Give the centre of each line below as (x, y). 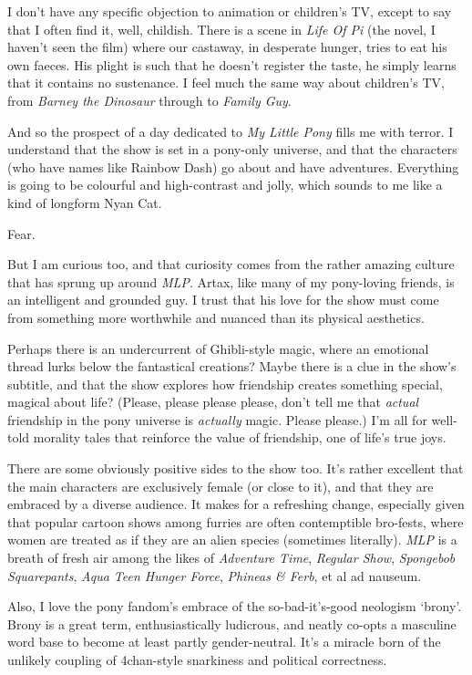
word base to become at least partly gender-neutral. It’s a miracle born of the (224, 642)
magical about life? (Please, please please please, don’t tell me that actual (213, 402)
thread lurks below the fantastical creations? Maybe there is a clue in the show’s (232, 366)
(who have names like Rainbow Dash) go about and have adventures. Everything (233, 166)
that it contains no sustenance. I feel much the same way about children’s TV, (226, 83)
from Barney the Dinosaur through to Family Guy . (149, 100)
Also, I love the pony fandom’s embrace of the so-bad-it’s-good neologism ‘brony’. (235, 606)
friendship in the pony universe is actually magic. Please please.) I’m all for (217, 419)
